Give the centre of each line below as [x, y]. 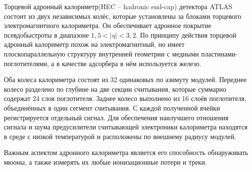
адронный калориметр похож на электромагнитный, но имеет [94, 44]
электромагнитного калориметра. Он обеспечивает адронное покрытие [108, 25]
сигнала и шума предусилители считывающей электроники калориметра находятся [126, 127]
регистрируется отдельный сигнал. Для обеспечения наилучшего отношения [116, 117]
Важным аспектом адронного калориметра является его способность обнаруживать [126, 152]
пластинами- [219, 53]
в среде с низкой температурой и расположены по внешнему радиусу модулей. [120, 136]
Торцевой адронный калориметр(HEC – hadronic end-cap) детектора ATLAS [118, 6]
